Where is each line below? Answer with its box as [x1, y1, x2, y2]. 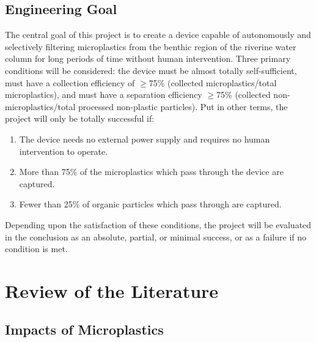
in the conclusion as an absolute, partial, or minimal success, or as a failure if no [5, 230, 307, 243]
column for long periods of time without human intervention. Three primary [5, 52, 291, 65]
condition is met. [5, 242, 68, 255]
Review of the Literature [5, 278, 219, 303]
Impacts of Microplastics [5, 320, 164, 339]
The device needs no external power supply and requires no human [19, 132, 270, 145]
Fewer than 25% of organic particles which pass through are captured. [19, 198, 282, 210]
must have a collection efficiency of [5, 76, 135, 89]
